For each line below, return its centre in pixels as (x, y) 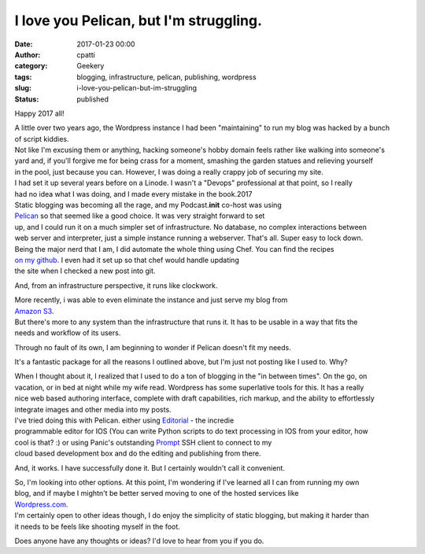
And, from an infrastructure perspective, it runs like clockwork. (116, 285)
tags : (23, 77)
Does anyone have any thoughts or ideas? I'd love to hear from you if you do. (139, 541)
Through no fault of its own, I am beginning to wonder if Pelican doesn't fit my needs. (153, 347)
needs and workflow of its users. (68, 333)
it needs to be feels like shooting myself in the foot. (97, 526)
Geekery (91, 66)
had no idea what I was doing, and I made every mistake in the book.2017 (133, 194)
